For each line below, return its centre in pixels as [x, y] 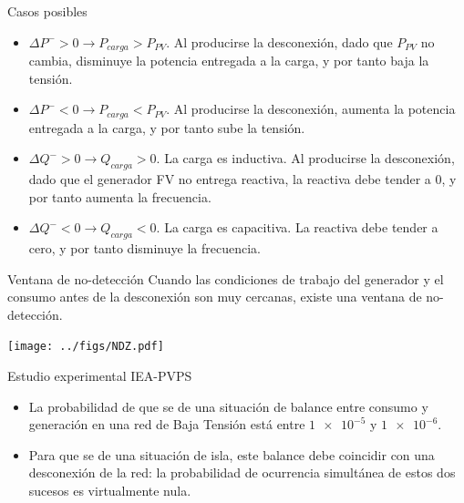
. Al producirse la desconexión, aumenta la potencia [311, 109]
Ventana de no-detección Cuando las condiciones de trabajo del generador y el [226, 278]
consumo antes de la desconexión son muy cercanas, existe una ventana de [215, 297]
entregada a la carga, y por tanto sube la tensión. [167, 127]
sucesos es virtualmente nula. [110, 491]
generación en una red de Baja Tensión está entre [167, 424]
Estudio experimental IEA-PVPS [100, 376]
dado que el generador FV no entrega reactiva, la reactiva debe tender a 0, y [242, 179]
